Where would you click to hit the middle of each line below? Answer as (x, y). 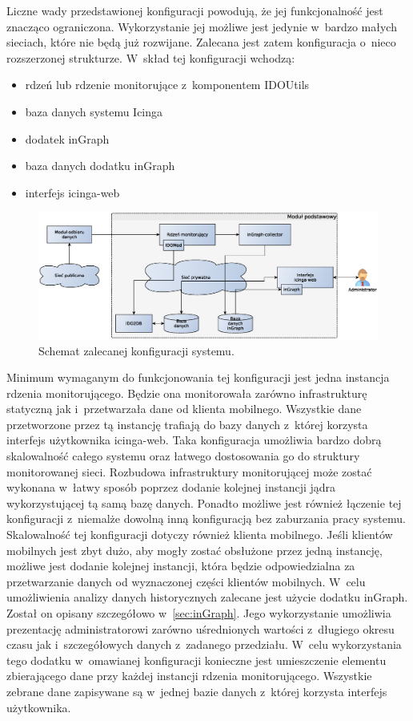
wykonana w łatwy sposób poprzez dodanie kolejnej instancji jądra (171, 487)
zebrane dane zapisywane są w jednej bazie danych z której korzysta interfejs (197, 691)
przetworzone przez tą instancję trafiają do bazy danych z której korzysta (187, 424)
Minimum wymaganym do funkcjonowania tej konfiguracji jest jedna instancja (198, 377)
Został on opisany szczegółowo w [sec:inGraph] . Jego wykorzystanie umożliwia (199, 613)
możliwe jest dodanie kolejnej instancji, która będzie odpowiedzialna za (181, 566)
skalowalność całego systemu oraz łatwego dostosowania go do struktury (183, 456)
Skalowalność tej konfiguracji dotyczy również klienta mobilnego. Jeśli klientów (200, 535)
